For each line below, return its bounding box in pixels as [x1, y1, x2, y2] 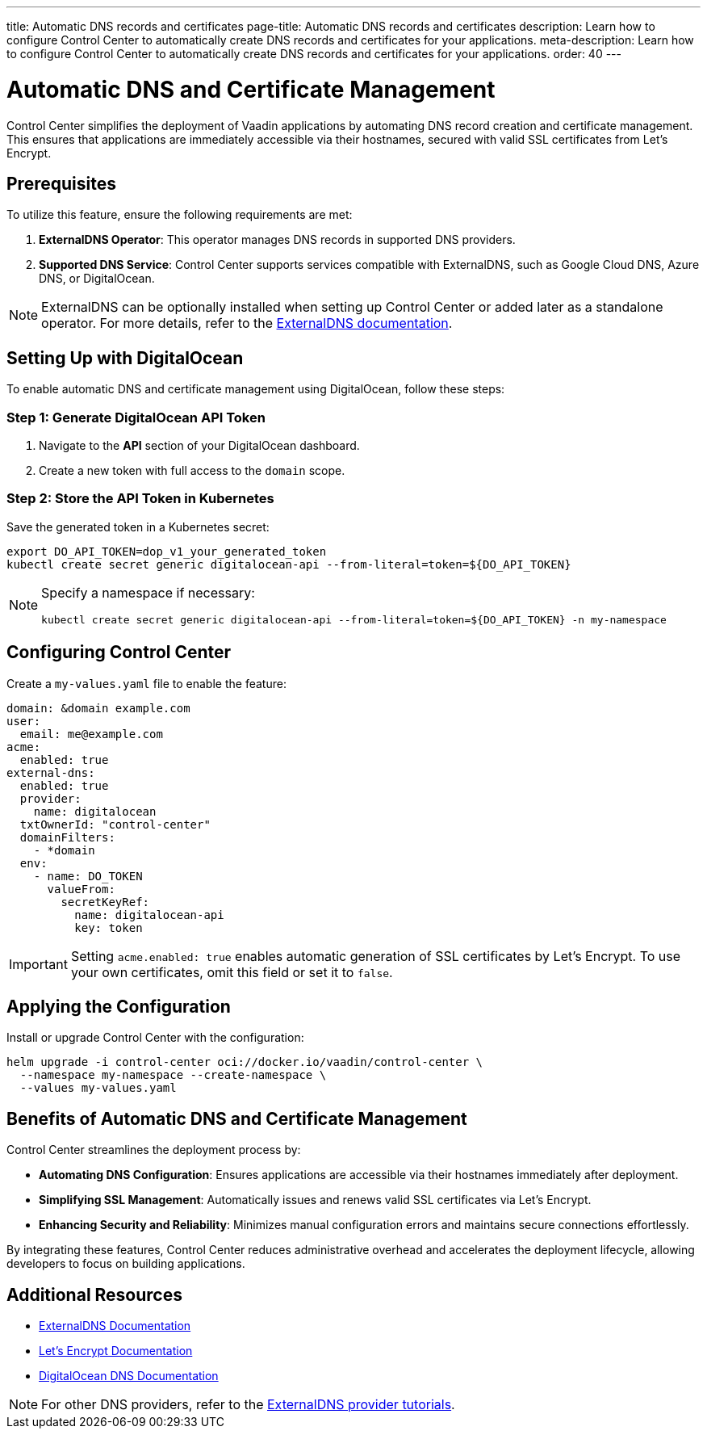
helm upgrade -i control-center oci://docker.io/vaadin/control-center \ [6, 1055, 483, 1069]
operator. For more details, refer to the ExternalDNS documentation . [41, 315, 453, 332]
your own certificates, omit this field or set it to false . [70, 963, 393, 980]
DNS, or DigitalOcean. [39, 271, 155, 286]
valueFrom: [47, 882, 115, 896]
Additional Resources [6, 1284, 182, 1305]
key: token [74, 921, 143, 934]
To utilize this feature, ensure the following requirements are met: [6, 208, 353, 222]
